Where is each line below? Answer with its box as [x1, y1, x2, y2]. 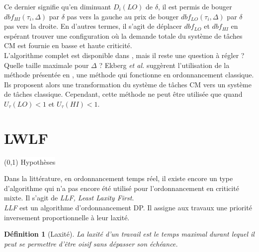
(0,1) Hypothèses [4, 156, 56, 167]
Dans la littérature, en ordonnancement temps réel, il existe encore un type [4, 173, 233, 184]
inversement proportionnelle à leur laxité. [4, 212, 130, 222]
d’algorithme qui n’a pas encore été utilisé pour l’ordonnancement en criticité [4, 183, 239, 193]
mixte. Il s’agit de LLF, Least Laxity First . [4, 192, 134, 203]
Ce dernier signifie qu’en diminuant [4, 1, 111, 11]
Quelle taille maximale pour [4, 60, 89, 70]
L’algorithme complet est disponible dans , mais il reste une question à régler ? [4, 50, 245, 60]
